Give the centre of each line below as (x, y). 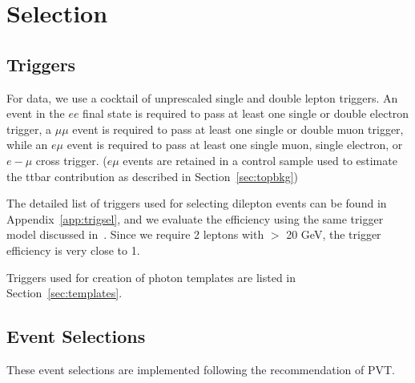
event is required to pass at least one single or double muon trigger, (238, 129)
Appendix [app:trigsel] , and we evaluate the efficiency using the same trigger (195, 218)
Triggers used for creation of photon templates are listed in (151, 277)
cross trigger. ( (71, 160)
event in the (36, 113)
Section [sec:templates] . (64, 293)
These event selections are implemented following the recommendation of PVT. (201, 369)
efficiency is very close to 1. (73, 250)
